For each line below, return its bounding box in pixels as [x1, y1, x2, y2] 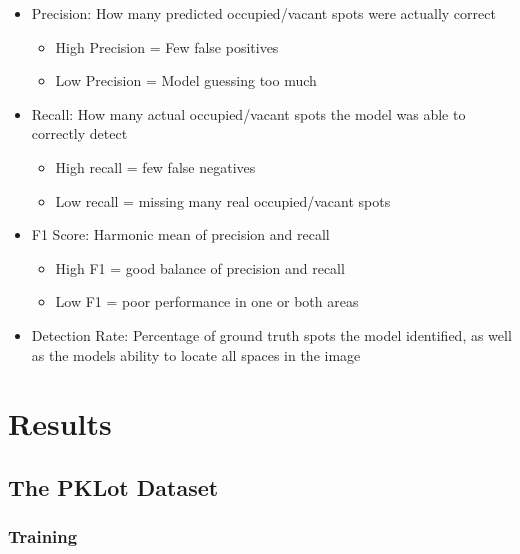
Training [8, 524, 78, 549]
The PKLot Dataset [8, 471, 219, 502]
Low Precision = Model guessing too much [55, 70, 317, 91]
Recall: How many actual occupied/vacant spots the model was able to [31, 103, 466, 124]
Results [8, 403, 112, 444]
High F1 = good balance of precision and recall [55, 257, 345, 278]
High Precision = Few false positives [55, 36, 279, 57]
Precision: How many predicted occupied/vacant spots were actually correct [31, 3, 496, 23]
